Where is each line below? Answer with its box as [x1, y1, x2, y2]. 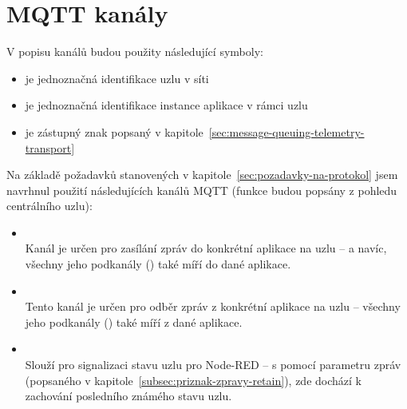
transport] [25, 139, 75, 156]
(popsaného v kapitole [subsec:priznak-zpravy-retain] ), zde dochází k [25, 371, 362, 388]
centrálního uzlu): [6, 197, 93, 214]
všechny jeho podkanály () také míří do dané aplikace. [25, 256, 291, 272]
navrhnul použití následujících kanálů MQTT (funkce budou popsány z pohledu [6, 181, 397, 198]
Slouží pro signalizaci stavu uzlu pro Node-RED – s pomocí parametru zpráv [25, 356, 401, 373]
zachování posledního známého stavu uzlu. [25, 387, 232, 404]
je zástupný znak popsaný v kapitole [25, 123, 203, 140]
